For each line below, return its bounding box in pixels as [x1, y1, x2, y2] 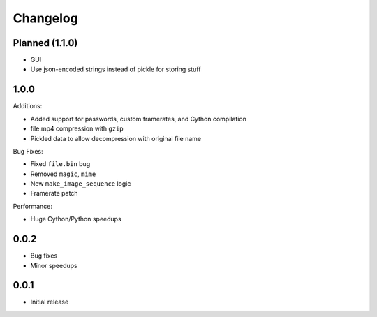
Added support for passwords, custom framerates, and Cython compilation [30, 115, 247, 123]
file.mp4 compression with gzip [30, 124, 124, 133]
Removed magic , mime [30, 170, 96, 178]
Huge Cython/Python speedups [30, 215, 121, 223]
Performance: [13, 202, 52, 210]
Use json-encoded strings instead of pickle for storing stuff [30, 65, 201, 73]
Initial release [30, 297, 69, 307]
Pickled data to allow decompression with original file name [30, 134, 202, 142]
